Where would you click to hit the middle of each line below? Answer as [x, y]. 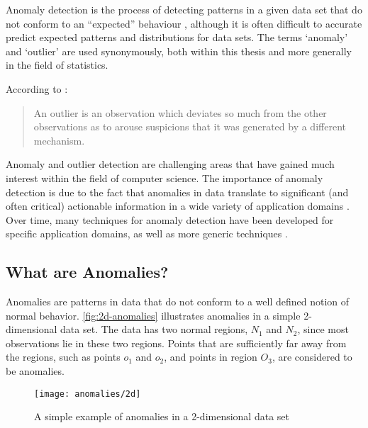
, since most [323, 329]
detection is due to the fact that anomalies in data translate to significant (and [177, 192]
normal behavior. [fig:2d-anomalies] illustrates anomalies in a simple [153, 315]
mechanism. [59, 140]
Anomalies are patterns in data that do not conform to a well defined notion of [178, 302]
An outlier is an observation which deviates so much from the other [180, 112]
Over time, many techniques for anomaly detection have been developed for [170, 219]
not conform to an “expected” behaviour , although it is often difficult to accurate [184, 23]
